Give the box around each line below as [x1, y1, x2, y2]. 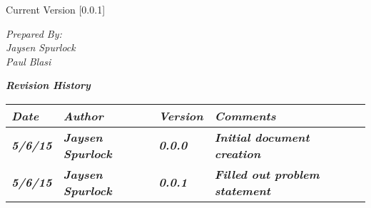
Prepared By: [6, 26, 62, 41]
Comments [214, 107, 276, 124]
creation [214, 145, 261, 162]
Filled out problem [214, 165, 320, 182]
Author [63, 107, 103, 124]
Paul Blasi [6, 53, 51, 68]
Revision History [6, 78, 91, 93]
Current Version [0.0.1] [6, 2, 106, 16]
